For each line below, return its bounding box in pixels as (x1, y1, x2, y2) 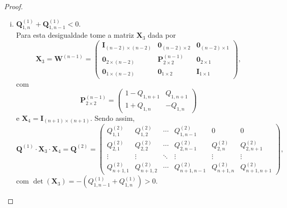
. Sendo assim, (90, 112, 135, 123)
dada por (148, 30, 176, 40)
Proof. (4, 1, 23, 11)
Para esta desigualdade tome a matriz (16, 30, 134, 40)
